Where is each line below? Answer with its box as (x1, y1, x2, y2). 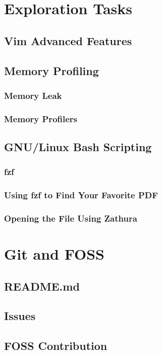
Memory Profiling (4, 62, 99, 78)
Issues (4, 308, 36, 324)
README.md (4, 278, 80, 294)
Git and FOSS (4, 243, 104, 264)
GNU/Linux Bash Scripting (4, 139, 152, 155)
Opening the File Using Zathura (4, 212, 137, 225)
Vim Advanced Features (4, 32, 132, 48)
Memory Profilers (4, 112, 78, 125)
